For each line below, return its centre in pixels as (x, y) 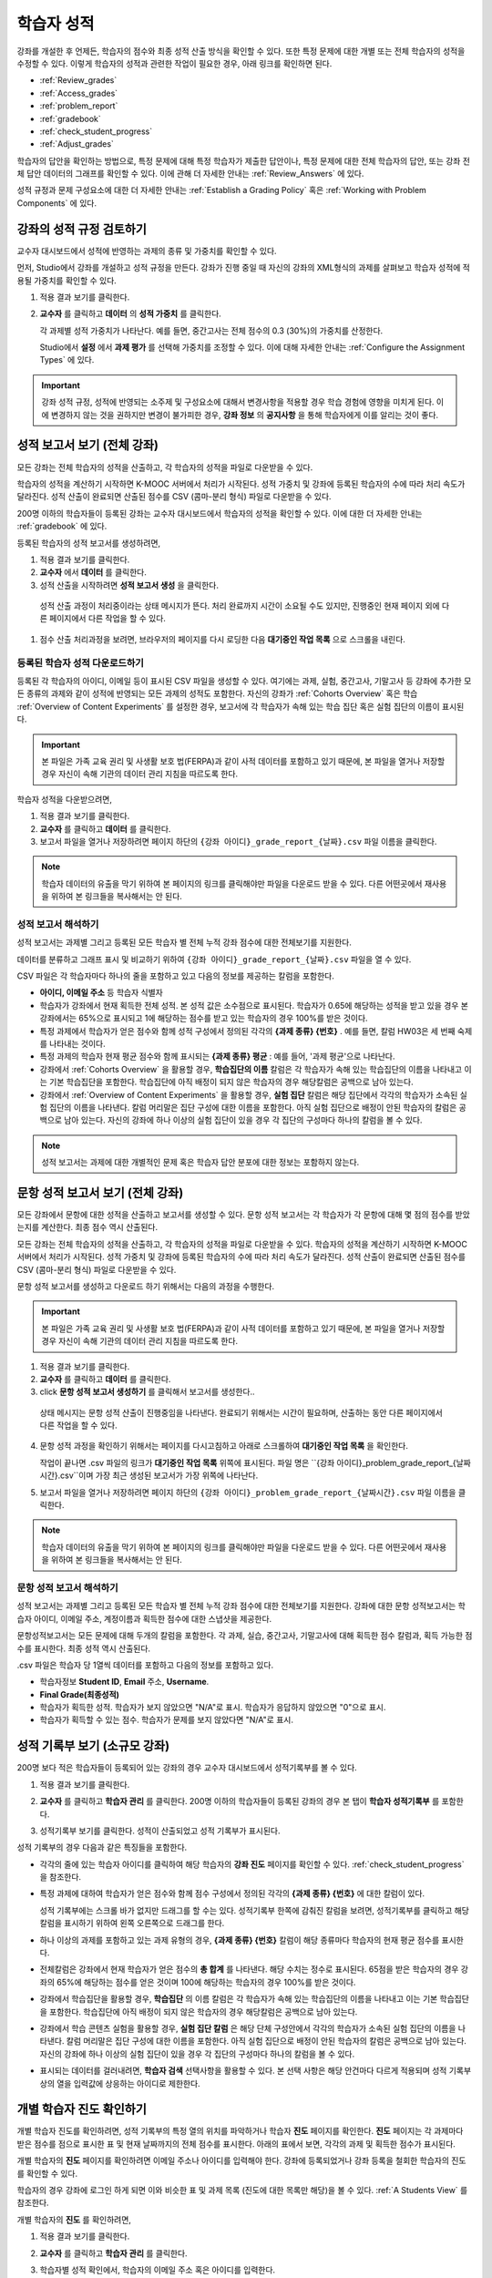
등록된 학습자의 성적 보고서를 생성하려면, (89, 543)
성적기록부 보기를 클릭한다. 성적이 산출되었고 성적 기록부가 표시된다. (160, 1831)
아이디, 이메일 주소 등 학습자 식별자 (101, 992)
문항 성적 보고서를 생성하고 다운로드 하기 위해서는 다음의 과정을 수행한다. (146, 1286)
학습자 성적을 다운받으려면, (65, 799)
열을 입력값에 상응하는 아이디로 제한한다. (128, 2083)
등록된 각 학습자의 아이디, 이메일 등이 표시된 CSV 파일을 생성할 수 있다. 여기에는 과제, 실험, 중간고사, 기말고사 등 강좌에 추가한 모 (244, 681)
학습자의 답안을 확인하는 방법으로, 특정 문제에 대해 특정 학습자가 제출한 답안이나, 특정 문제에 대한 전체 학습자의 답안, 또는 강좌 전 (244, 160)
